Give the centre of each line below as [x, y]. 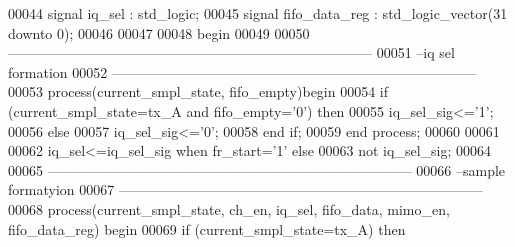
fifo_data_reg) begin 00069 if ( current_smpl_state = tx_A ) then [207, 228]
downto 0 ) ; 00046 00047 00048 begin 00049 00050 [159, 32]
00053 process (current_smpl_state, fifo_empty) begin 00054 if [198, 91]
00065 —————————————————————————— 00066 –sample [257, 169]
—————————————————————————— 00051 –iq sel [231, 52]
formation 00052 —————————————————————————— [242, 71]
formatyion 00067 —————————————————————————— [245, 189]
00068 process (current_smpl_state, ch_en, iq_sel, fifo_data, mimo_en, [229, 208]
